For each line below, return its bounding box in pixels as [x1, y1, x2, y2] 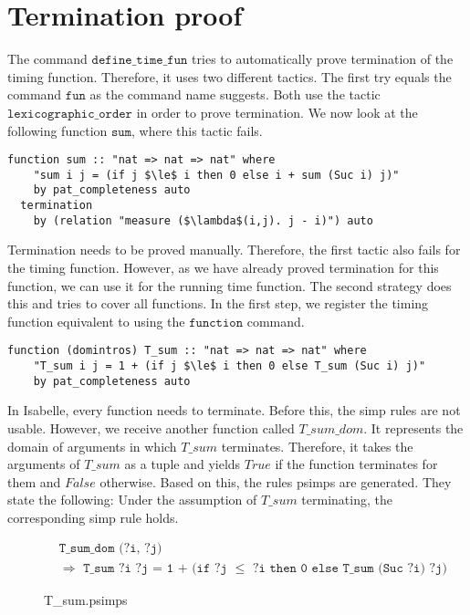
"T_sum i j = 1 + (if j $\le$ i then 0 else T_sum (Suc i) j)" [33, 360, 426, 372]
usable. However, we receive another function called [7, 418, 295, 437]
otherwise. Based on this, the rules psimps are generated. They [99, 472, 452, 491]
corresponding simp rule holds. [7, 507, 179, 526]
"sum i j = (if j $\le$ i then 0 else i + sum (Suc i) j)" [33, 168, 400, 182]
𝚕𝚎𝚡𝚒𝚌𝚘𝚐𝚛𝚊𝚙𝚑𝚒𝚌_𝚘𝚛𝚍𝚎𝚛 [7, 107, 132, 120]
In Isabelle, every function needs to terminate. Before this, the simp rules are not [7, 401, 461, 420]
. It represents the [363, 418, 464, 437]
